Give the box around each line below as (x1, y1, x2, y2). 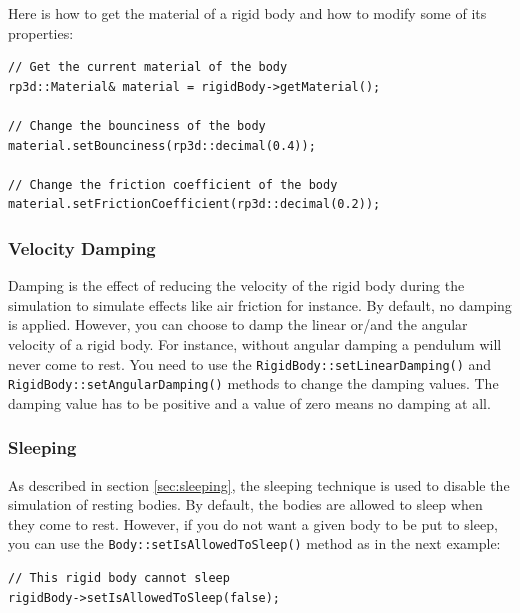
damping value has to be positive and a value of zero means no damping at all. (8, 392, 491, 413)
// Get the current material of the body (8, 60, 288, 75)
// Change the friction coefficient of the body (8, 177, 338, 192)
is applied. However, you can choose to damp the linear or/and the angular (8, 314, 468, 335)
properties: (8, 22, 74, 43)
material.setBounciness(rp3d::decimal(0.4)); (8, 138, 316, 153)
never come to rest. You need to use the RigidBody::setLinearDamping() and (8, 353, 492, 374)
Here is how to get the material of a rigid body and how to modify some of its (8, 3, 487, 23)
